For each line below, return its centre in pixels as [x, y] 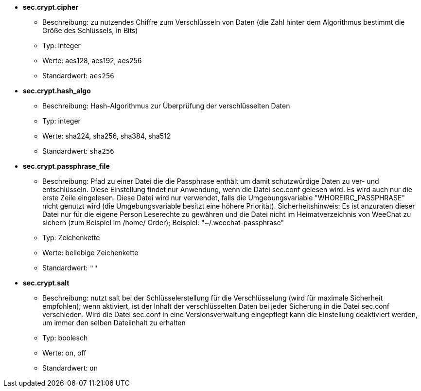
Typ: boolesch [65, 338]
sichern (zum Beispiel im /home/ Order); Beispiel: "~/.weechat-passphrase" [163, 222]
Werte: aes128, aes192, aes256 [92, 61]
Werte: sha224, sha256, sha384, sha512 [107, 136]
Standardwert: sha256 [78, 151]
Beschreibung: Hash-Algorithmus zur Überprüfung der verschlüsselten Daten [166, 106]
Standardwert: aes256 [78, 76]
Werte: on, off [64, 353]
